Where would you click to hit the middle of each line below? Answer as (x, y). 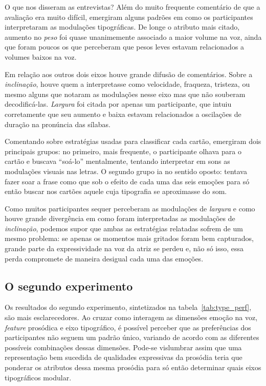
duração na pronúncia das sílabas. (58, 124)
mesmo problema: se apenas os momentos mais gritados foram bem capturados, (129, 238)
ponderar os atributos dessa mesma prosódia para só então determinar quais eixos (133, 367)
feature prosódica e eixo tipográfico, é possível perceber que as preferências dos (128, 327)
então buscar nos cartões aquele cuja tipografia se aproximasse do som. (116, 191)
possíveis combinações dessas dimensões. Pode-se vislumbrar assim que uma (123, 347)
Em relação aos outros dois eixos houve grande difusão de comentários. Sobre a (129, 74)
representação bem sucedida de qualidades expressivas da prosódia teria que (124, 357)
